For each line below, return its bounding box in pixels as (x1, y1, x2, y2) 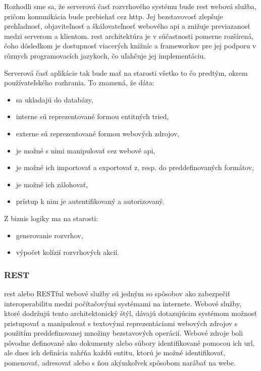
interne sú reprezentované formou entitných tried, (16, 111, 169, 122)
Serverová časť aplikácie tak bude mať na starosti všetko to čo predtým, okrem (4, 67, 248, 78)
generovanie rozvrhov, (16, 230, 83, 240)
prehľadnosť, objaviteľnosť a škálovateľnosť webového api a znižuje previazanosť (4, 21, 250, 31)
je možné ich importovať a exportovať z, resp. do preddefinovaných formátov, (16, 162, 254, 173)
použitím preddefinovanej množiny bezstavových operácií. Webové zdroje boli (4, 328, 243, 338)
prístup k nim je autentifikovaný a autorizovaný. (16, 196, 165, 206)
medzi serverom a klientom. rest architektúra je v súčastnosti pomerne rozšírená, (4, 30, 254, 41)
